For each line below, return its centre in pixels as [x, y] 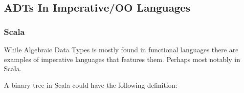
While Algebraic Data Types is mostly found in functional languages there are [121, 49]
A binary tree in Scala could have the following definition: [91, 85]
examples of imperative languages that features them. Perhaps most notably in [122, 59]
